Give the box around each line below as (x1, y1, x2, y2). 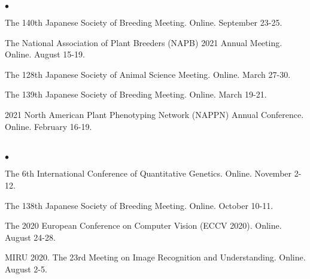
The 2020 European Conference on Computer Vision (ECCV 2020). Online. (5, 219, 282, 232)
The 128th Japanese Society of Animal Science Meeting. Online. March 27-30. (5, 68, 291, 80)
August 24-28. (5, 231, 56, 243)
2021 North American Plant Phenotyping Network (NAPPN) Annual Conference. (5, 108, 304, 120)
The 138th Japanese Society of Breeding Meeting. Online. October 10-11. (5, 199, 273, 211)
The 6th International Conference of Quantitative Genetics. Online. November (5, 167, 292, 180)
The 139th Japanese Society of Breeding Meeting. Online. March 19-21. (5, 88, 267, 101)
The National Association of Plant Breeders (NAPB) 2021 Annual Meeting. (5, 36, 282, 48)
